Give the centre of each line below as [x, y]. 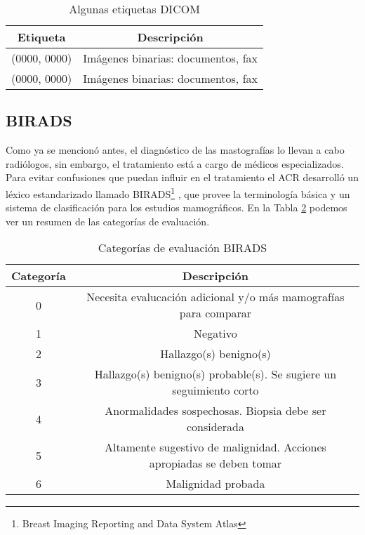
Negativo [215, 333]
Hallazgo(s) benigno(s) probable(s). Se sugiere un [215, 374]
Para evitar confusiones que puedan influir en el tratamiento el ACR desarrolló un [182, 177]
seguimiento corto [215, 390]
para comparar [215, 313]
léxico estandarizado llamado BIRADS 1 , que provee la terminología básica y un [178, 192]
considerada [215, 427]
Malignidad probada [215, 484]
